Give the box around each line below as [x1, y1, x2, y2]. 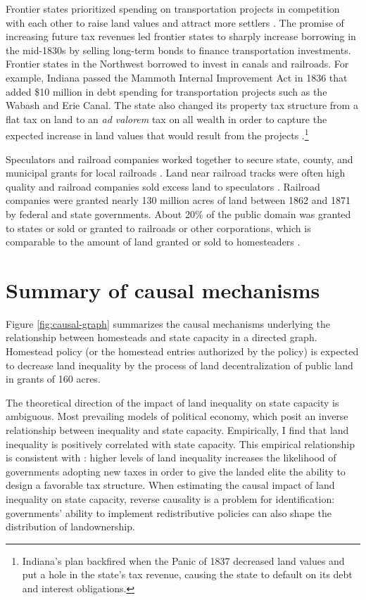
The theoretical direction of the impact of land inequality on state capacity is [6, 395, 339, 409]
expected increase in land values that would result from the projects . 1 [6, 126, 309, 142]
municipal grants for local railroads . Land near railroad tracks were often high [6, 165, 346, 180]
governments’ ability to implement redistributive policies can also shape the [6, 505, 332, 520]
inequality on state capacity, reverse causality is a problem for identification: [6, 492, 335, 506]
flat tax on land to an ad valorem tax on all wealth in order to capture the [6, 111, 327, 126]
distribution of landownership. [6, 519, 135, 534]
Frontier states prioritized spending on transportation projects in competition [6, 1, 340, 15]
